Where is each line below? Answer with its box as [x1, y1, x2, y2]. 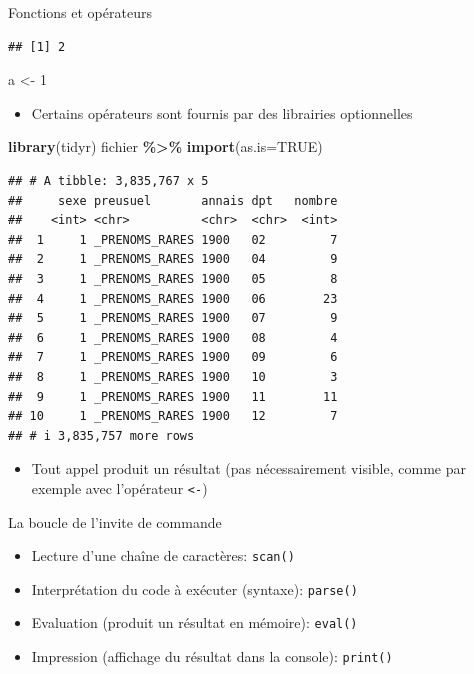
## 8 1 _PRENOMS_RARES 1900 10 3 [8, 369, 338, 384]
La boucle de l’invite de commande [8, 511, 222, 532]
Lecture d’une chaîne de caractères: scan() [31, 545, 295, 566]
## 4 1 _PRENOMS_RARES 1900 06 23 [8, 291, 338, 306]
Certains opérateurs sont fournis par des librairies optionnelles [31, 102, 413, 123]
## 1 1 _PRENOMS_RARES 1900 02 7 [8, 232, 338, 247]
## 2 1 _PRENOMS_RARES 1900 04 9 [8, 252, 338, 267]
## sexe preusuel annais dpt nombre [8, 193, 338, 208]
